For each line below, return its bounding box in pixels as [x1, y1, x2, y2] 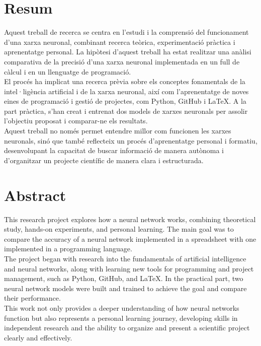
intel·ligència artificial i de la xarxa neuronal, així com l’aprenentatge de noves [4, 86, 249, 96]
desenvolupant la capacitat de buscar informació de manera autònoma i [4, 145, 224, 156]
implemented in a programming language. [4, 243, 132, 254]
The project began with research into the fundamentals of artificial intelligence [4, 253, 246, 263]
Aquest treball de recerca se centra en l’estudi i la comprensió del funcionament [4, 27, 249, 37]
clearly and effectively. [4, 332, 72, 342]
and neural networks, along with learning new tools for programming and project [4, 263, 254, 273]
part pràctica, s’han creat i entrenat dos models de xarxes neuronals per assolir [4, 105, 248, 116]
